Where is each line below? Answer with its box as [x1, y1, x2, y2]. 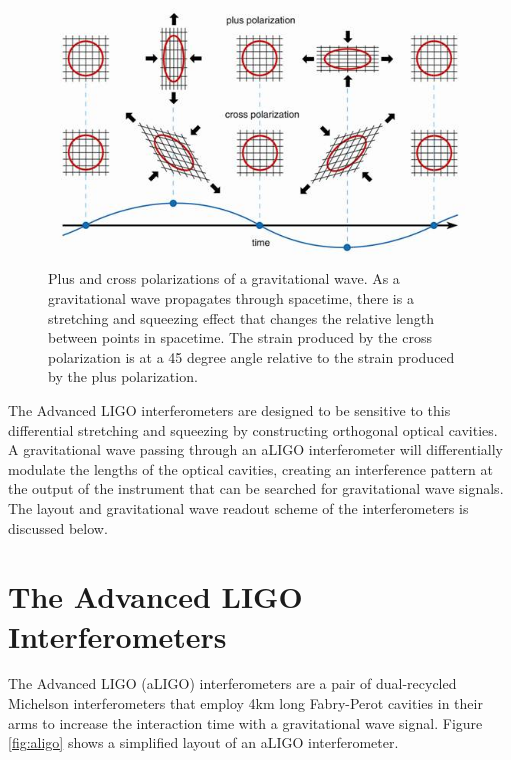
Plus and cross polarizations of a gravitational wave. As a [48, 268, 400, 289]
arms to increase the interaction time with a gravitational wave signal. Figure [8, 712, 483, 733]
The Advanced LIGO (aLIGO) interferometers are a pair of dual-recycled [8, 673, 457, 694]
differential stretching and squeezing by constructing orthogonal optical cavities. [8, 419, 498, 440]
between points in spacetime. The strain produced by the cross [48, 327, 432, 348]
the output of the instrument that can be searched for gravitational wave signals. [8, 478, 504, 499]
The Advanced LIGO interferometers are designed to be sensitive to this [8, 400, 451, 420]
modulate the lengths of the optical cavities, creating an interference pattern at [8, 458, 493, 479]
